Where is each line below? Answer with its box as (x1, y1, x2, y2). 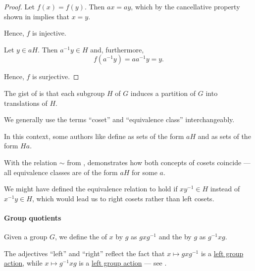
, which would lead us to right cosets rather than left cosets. (32, 193, 214, 203)
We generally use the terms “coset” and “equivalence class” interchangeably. (4, 114, 235, 125)
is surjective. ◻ (32, 71, 79, 82)
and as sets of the (198, 131, 251, 141)
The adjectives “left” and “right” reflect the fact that (4, 248, 165, 258)
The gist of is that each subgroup (4, 88, 105, 98)
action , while (4, 258, 43, 268)
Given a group (4, 231, 48, 242)
